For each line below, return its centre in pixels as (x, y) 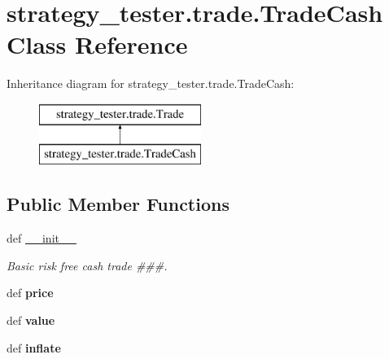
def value (31, 320)
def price (30, 293)
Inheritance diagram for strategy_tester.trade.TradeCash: (151, 83)
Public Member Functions (118, 204)
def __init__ (42, 238)
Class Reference (97, 44)
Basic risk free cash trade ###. (87, 265)
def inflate (34, 347)
